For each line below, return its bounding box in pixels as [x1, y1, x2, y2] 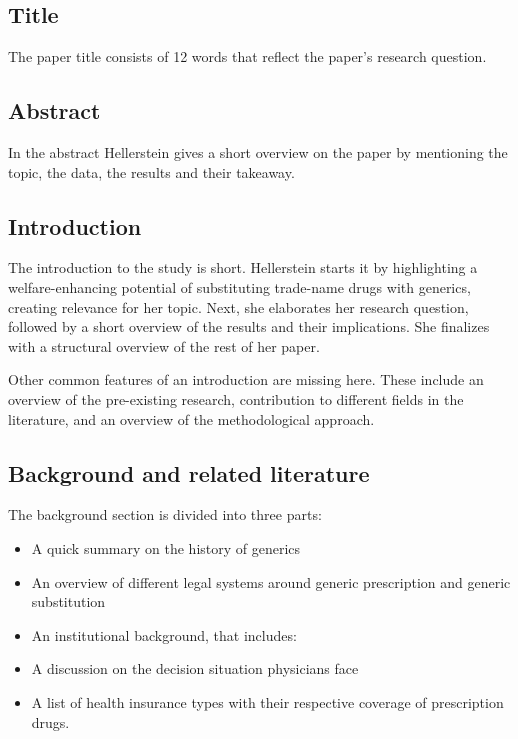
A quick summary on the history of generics [31, 537, 301, 558]
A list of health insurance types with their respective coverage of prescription [31, 691, 504, 712]
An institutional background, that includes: [31, 624, 297, 645]
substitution [31, 591, 106, 612]
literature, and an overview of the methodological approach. [8, 408, 375, 429]
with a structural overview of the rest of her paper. [8, 335, 320, 356]
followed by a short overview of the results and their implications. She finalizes [8, 316, 490, 337]
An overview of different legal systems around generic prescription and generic [31, 571, 511, 592]
